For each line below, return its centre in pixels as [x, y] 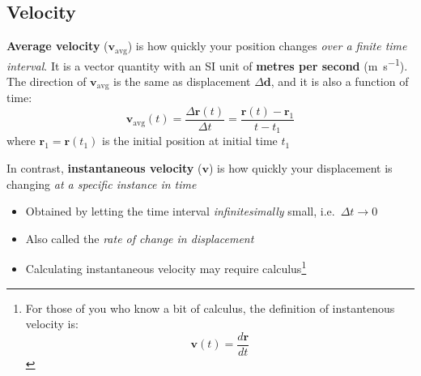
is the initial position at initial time [189, 141]
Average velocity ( [57, 46]
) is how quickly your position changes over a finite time [267, 46]
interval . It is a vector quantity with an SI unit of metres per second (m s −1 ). [207, 64]
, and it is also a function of [340, 81]
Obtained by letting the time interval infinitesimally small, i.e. [180, 211]
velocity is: [52, 324]
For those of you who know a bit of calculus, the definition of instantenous [210, 308]
